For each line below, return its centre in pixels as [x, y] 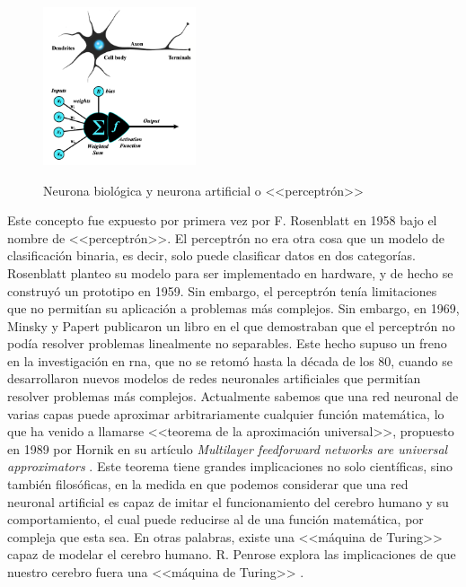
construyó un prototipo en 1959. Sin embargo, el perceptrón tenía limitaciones [222, 290]
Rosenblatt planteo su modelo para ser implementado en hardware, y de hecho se [230, 272]
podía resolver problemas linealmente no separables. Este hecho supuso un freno [227, 343]
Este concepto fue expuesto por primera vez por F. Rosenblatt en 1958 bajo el [222, 220]
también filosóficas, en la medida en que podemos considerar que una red [208, 484]
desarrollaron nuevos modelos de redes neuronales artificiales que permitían [214, 378]
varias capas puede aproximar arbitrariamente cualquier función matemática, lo [226, 413]
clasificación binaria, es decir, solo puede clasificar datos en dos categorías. [211, 255]
